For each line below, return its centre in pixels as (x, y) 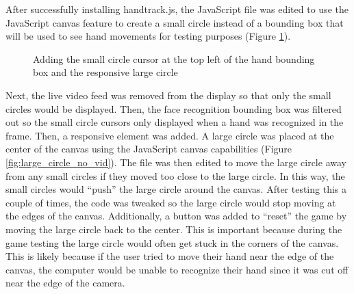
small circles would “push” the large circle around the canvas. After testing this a (176, 189)
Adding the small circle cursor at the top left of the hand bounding (174, 58)
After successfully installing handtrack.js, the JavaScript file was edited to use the (177, 9)
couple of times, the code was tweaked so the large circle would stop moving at (171, 202)
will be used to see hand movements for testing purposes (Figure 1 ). (148, 36)
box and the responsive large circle (105, 72)
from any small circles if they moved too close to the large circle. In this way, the (175, 175)
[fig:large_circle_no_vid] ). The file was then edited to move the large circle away (176, 162)
